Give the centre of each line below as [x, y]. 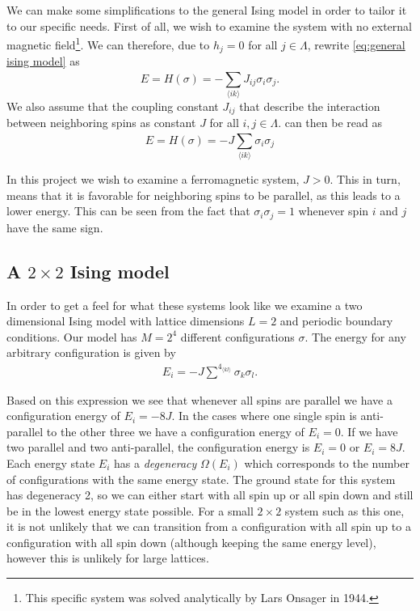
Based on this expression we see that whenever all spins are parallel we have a [199, 399]
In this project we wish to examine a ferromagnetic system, [153, 179]
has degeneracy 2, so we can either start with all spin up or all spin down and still [210, 495]
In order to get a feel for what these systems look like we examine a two [185, 305]
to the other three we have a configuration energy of [175, 431]
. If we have [369, 431]
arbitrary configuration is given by [91, 352]
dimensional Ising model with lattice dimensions [126, 321]
